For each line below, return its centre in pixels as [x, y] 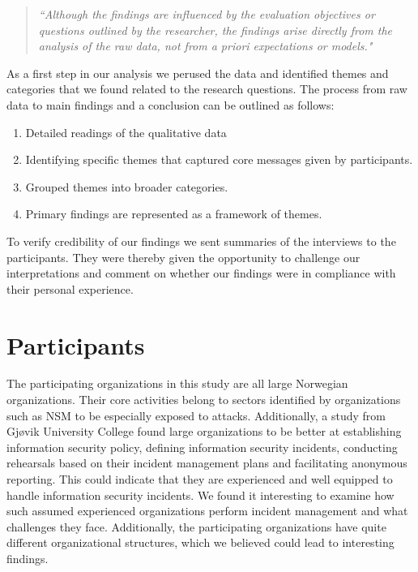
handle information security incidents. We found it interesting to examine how [200, 495]
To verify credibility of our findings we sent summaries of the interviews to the [201, 241]
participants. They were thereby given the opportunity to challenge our [183, 257]
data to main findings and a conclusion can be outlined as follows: [171, 104]
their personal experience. [70, 288]
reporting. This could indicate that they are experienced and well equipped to [200, 479]
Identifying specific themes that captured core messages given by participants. [219, 159]
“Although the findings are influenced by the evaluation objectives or [207, 14]
